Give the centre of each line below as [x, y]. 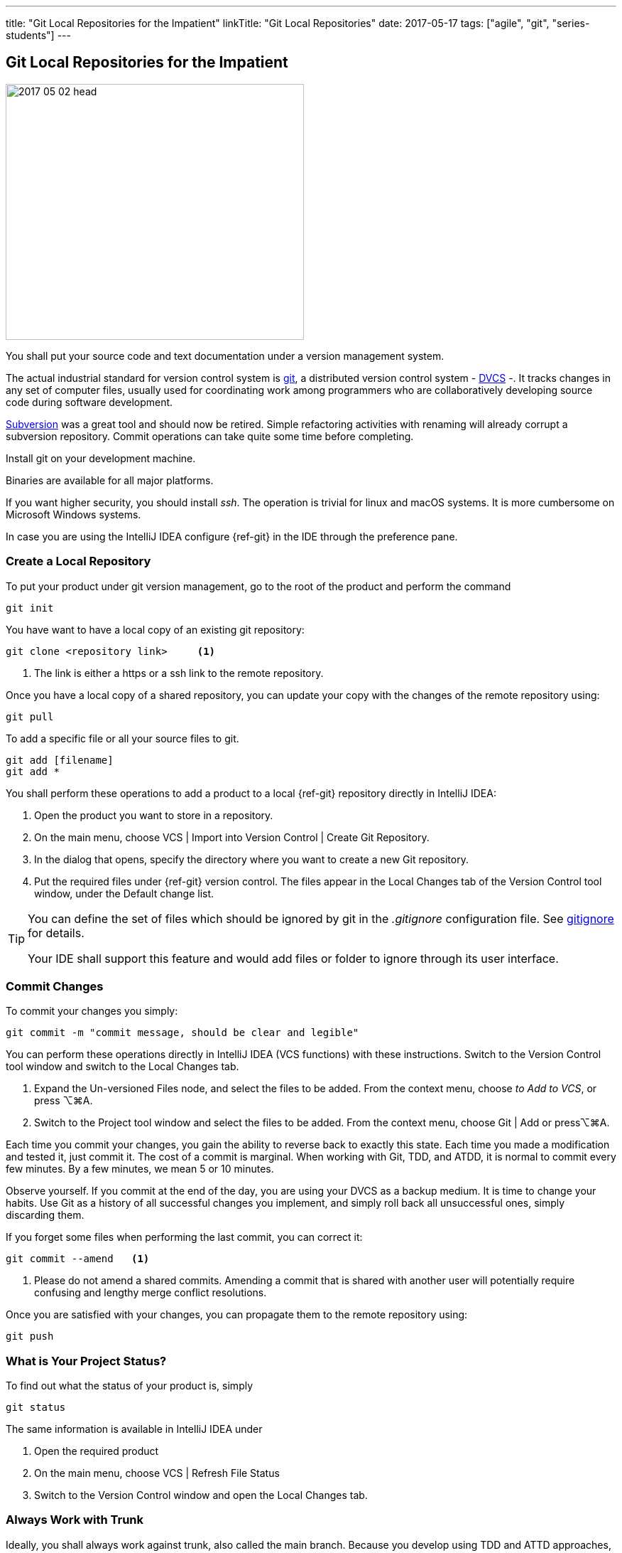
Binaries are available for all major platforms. [110, 480]
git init [30, 608]
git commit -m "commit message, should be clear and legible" [182, 1033]
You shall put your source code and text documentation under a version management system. [225, 356]
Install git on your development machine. [101, 458]
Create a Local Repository [78, 561]
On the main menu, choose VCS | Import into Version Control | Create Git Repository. [232, 837]
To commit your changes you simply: [92, 1011]
